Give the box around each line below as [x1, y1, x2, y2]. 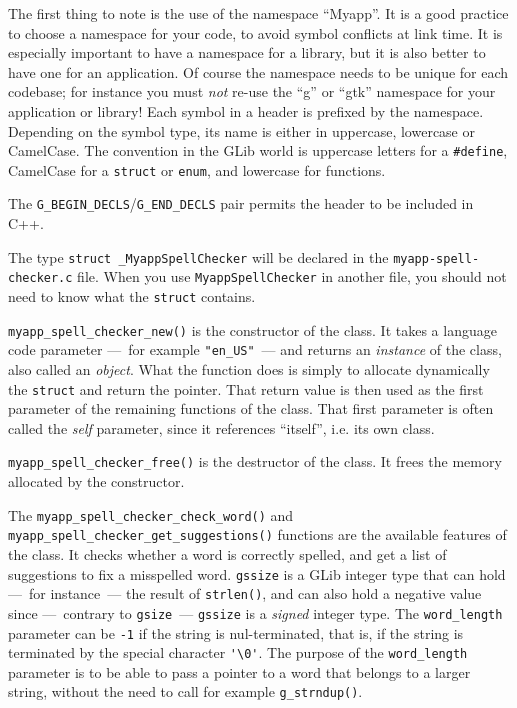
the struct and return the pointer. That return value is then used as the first [8, 378, 484, 399]
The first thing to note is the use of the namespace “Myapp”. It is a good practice [8, 3, 509, 23]
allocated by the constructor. [8, 471, 185, 492]
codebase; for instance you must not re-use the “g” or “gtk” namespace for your [8, 81, 496, 102]
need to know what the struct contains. [8, 286, 256, 307]
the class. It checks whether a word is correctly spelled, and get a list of [8, 544, 447, 564]
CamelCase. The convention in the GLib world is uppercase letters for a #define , [8, 140, 508, 161]
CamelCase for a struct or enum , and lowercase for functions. [8, 159, 386, 180]
